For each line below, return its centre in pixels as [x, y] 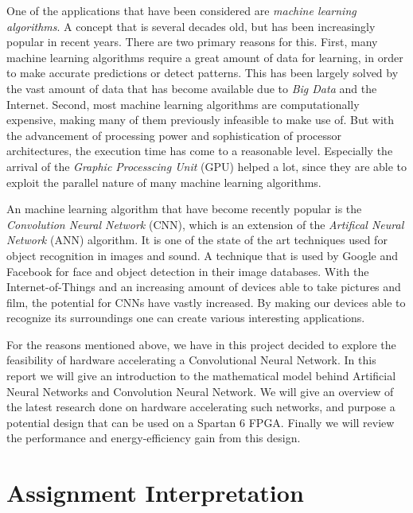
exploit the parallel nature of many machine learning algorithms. [164, 182]
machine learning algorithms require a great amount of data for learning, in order [205, 57]
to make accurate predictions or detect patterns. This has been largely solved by [203, 73]
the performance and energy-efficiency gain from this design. [154, 438]
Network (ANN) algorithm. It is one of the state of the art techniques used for [197, 240]
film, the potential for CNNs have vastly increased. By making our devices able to [206, 302]
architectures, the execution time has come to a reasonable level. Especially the [200, 151]
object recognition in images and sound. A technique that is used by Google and [203, 255]
